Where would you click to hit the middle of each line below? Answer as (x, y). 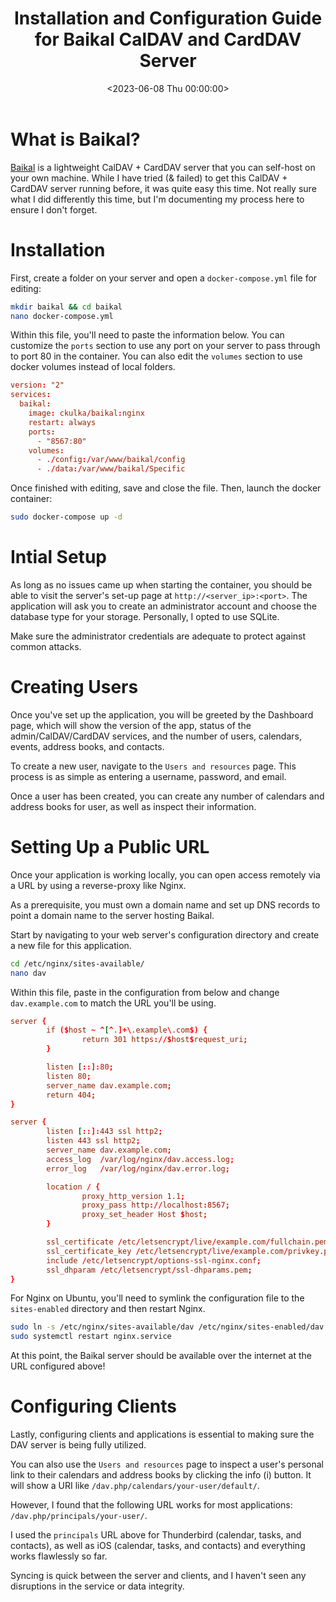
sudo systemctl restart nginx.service (91, 1337)
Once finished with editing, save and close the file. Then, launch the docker (166, 488)
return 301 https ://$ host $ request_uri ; (164, 1040)
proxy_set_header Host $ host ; (144, 1215)
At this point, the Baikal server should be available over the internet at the (161, 1356)
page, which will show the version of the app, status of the (131, 725)
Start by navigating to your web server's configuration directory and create (165, 934)
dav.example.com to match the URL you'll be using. (113, 1003)
